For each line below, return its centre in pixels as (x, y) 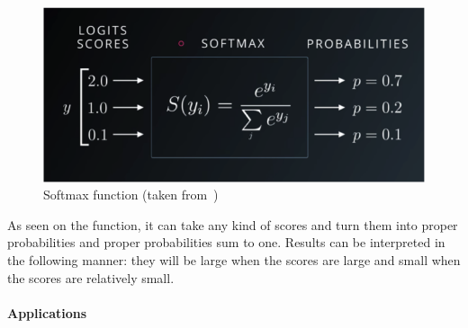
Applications (47, 312)
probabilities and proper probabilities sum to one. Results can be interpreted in (226, 242)
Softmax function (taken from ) (131, 195)
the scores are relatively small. (91, 277)
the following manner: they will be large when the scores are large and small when (234, 259)
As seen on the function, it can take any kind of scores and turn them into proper (233, 224)
